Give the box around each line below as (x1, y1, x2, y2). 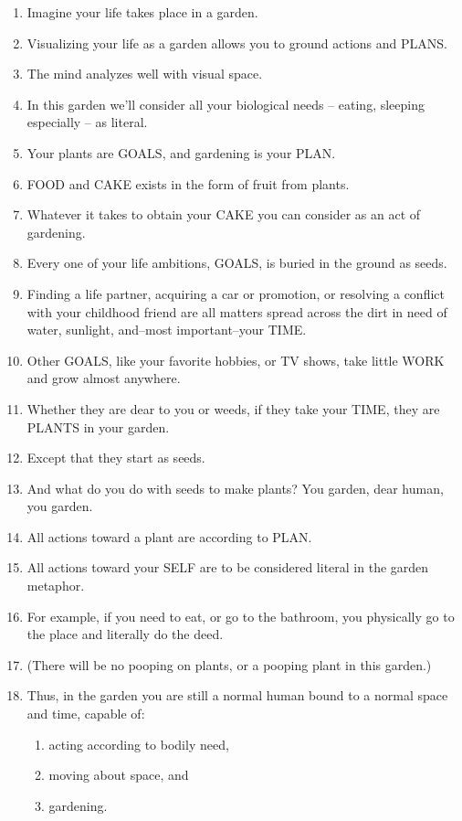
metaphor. (26, 576, 85, 595)
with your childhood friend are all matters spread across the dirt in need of (26, 302, 447, 321)
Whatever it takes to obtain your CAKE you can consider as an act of (26, 205, 421, 224)
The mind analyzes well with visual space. (26, 64, 263, 83)
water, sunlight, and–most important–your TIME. (26, 320, 307, 339)
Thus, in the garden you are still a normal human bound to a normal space (26, 686, 448, 705)
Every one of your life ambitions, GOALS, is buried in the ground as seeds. (26, 253, 447, 272)
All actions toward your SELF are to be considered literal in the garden (26, 558, 429, 577)
